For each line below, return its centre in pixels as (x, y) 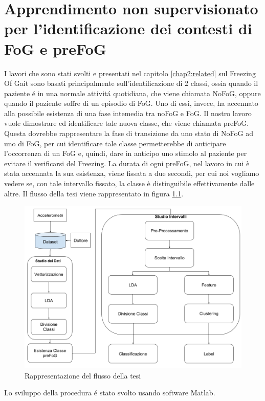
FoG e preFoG (56, 48)
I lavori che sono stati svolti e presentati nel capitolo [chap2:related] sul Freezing (130, 73)
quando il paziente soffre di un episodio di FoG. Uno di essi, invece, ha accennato (131, 103)
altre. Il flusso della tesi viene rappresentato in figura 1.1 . (94, 193)
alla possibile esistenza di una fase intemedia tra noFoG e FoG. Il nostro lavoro (128, 113)
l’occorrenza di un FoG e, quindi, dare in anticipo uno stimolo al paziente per (126, 153)
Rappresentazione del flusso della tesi (83, 375)
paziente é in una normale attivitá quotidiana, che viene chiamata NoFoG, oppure (132, 93)
